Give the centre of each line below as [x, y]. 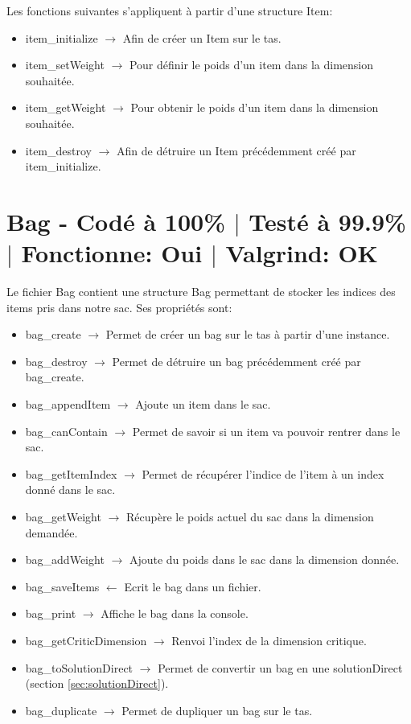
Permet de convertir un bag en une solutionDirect [280, 667]
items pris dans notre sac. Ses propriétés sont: [119, 307]
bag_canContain [66, 431]
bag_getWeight [63, 516]
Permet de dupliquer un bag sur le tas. [217, 710]
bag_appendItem [68, 404]
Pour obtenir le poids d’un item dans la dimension [255, 107]
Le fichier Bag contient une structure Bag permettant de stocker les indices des [201, 292]
